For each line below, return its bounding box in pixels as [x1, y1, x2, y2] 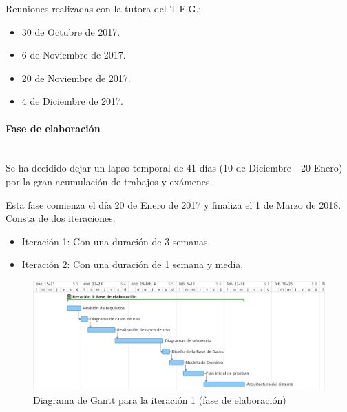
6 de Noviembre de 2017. [21, 48, 126, 62]
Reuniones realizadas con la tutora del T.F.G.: [6, 1, 202, 15]
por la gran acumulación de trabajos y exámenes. [6, 174, 213, 188]
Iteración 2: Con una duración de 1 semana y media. [21, 257, 244, 271]
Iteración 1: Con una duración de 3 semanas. [21, 234, 211, 248]
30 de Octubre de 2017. [21, 24, 120, 39]
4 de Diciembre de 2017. [21, 94, 124, 108]
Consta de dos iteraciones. [6, 211, 116, 225]
